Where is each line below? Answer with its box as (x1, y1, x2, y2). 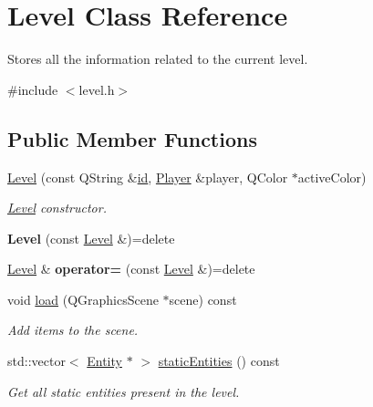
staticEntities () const (158, 351, 280, 370)
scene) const (169, 289, 237, 308)
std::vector (7, 351, 66, 370)
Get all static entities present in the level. (7, 381, 240, 401)
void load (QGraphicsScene (7, 289, 159, 308)
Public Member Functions (7, 124, 257, 152)
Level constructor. (7, 198, 107, 217)
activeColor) (297, 167, 367, 186)
